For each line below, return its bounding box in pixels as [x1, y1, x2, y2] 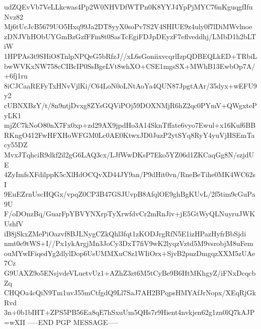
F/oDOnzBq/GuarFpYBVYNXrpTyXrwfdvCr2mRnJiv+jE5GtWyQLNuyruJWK [4, 208, 255, 219]
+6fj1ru [4, 70, 28, 81]
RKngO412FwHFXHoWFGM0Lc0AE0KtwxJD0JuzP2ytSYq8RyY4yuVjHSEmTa [4, 129, 255, 140]
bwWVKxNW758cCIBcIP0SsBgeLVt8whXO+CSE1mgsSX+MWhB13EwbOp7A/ [4, 60, 255, 71]
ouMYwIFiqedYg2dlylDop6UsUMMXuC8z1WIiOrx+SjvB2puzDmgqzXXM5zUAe [4, 248, 255, 258]
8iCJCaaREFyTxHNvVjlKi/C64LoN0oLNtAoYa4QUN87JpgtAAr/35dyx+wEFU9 [4, 80, 257, 91]
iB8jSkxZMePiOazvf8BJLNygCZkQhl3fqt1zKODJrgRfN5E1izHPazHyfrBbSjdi [4, 228, 246, 238]
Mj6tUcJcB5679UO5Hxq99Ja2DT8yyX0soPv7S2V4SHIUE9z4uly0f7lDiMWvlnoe [4, 21, 252, 32]
